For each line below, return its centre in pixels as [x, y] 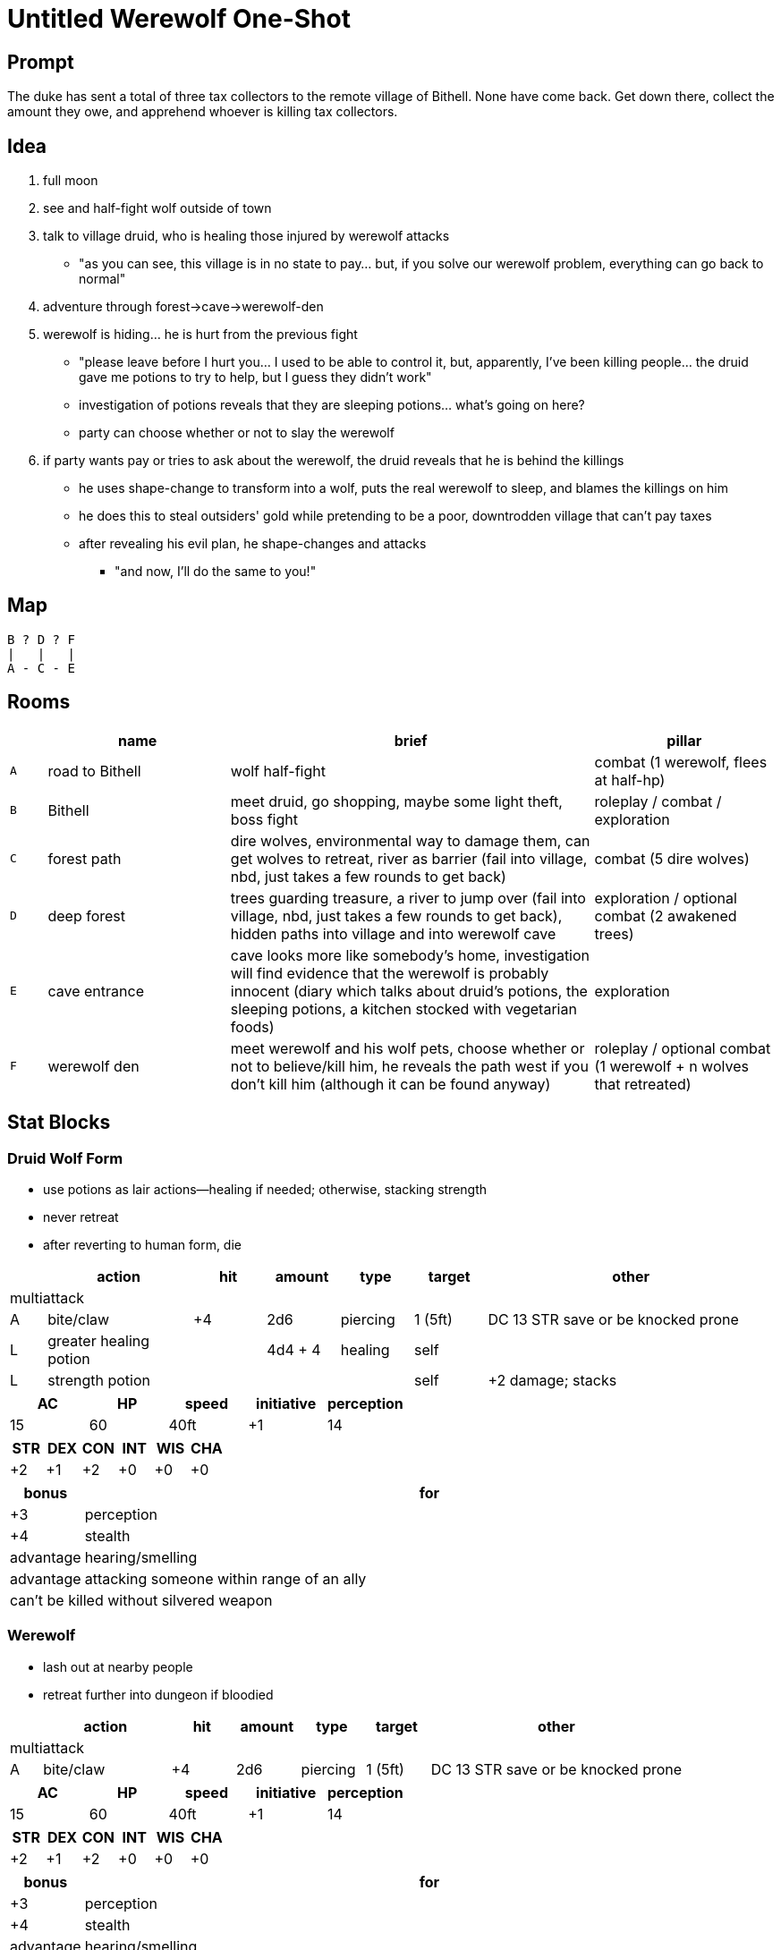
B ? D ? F [41, 639]
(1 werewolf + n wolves [671, 1066]
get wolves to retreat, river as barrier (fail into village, [409, 858]
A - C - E [41, 668]
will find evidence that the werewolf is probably [390, 973]
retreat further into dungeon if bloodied [158, 1694]
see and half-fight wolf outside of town [157, 208]
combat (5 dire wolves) [672, 858]
